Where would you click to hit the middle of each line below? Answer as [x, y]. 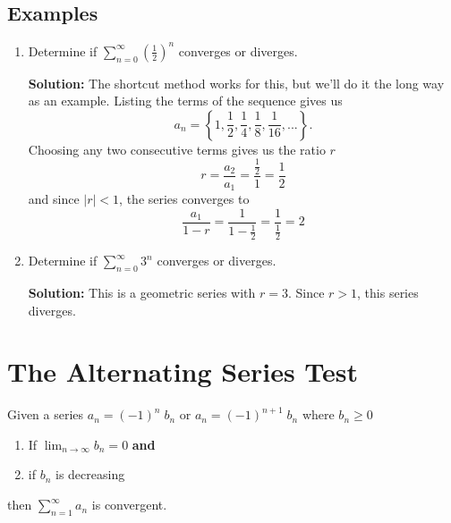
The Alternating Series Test [183, 371]
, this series [388, 292]
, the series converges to [184, 199]
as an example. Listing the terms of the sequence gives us [185, 101]
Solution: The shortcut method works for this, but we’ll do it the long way [236, 83]
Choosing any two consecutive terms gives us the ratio [177, 149]
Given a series [46, 414]
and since [54, 199]
